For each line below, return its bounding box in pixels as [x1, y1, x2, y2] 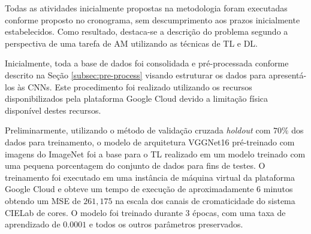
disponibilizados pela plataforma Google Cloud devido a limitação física [5, 92, 268, 105]
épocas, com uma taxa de [192, 206, 286, 218]
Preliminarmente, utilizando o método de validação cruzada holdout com [5, 124, 271, 136]
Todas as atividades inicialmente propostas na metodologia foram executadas [5, 2, 288, 14]
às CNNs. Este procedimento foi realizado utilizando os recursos [17, 80, 252, 93]
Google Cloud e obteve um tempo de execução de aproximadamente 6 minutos [5, 183, 293, 195]
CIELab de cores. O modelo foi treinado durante [5, 206, 183, 218]
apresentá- [268, 68, 307, 81]
